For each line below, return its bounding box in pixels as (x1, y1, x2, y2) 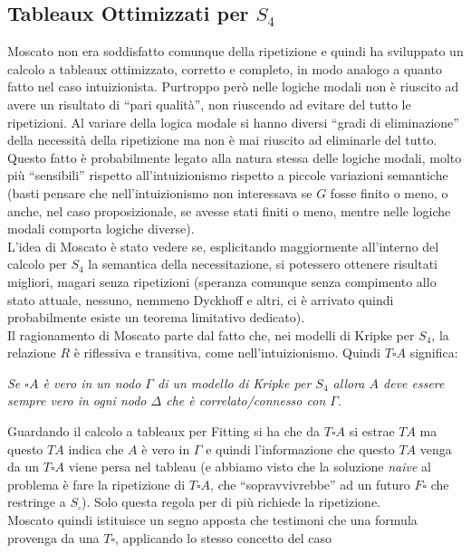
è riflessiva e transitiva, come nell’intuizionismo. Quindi (73, 343, 381, 362)
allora (332, 373, 365, 392)
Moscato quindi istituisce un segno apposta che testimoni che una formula (7, 510, 418, 529)
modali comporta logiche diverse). (7, 219, 195, 238)
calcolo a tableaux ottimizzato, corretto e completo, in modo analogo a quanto (7, 59, 442, 78)
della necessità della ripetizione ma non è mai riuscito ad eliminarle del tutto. (7, 130, 437, 149)
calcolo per (7, 254, 67, 273)
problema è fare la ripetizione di (7, 474, 186, 493)
